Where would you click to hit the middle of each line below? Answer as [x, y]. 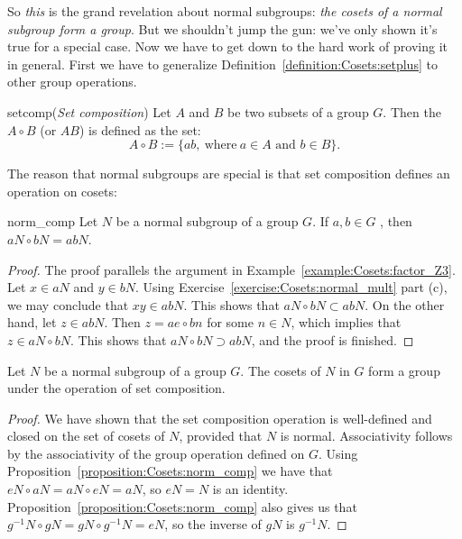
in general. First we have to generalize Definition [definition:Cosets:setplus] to [222, 64]
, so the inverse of [213, 524]
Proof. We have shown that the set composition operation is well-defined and [220, 418]
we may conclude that [68, 304]
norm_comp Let [53, 221]
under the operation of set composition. [116, 388]
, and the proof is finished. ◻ [333, 339]
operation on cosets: [62, 191]
